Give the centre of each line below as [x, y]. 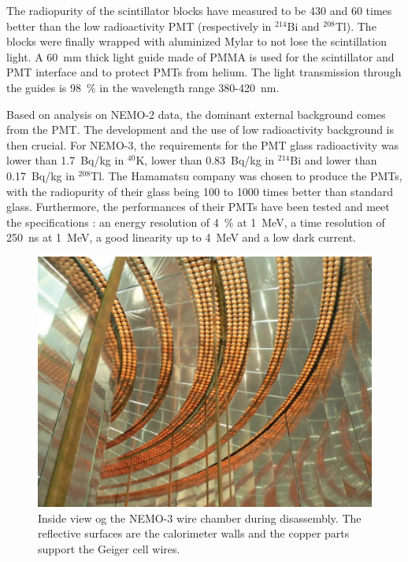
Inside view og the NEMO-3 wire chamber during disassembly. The [200, 518]
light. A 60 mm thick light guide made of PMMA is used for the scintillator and [200, 56]
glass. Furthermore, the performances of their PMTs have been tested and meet [198, 207]
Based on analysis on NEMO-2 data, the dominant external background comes [196, 114]
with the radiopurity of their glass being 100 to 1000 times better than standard [200, 191]
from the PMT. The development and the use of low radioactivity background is [200, 129]
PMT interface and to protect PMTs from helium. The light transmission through [204, 72]
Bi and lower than [334, 160]
